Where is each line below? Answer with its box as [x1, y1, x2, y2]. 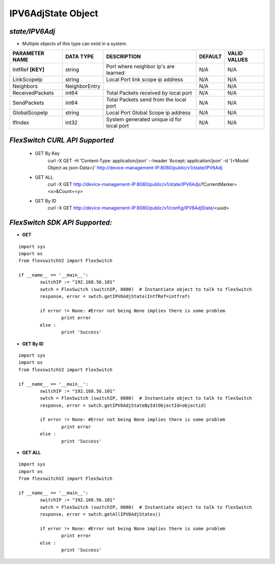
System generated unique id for [106, 116, 182, 123]
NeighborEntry [65, 83, 101, 90]
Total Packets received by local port [106, 89, 192, 96]
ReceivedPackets [12, 89, 54, 96]
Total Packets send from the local [106, 96, 186, 103]
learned [106, 69, 125, 77]
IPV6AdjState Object [9, 8, 99, 19]
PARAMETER [12, 50, 44, 57]
